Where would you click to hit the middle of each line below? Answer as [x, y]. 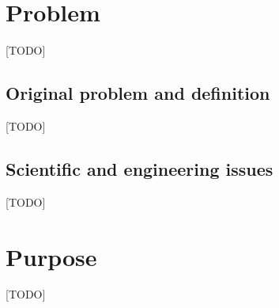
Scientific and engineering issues [139, 168]
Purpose [51, 256]
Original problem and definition [138, 93]
